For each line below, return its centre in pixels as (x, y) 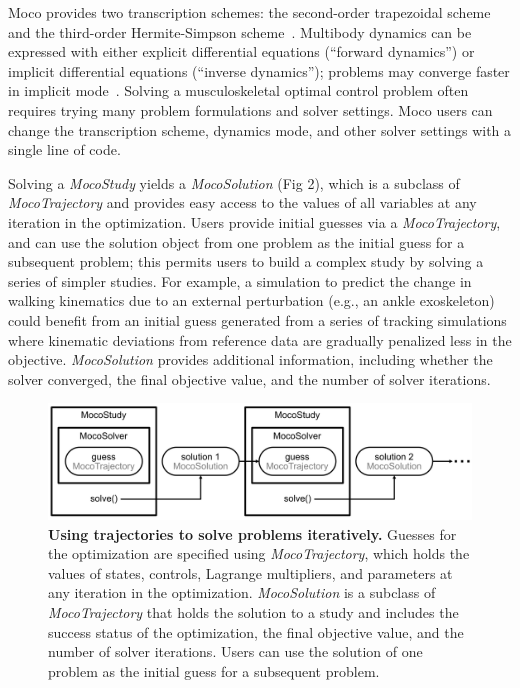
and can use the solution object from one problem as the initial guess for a (236, 241)
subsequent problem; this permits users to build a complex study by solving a (246, 261)
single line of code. (64, 149)
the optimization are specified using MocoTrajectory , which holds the (259, 553)
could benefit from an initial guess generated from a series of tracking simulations (257, 319)
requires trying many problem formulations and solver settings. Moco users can (250, 109)
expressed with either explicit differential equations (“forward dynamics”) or (241, 51)
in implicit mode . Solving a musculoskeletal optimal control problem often (238, 90)
